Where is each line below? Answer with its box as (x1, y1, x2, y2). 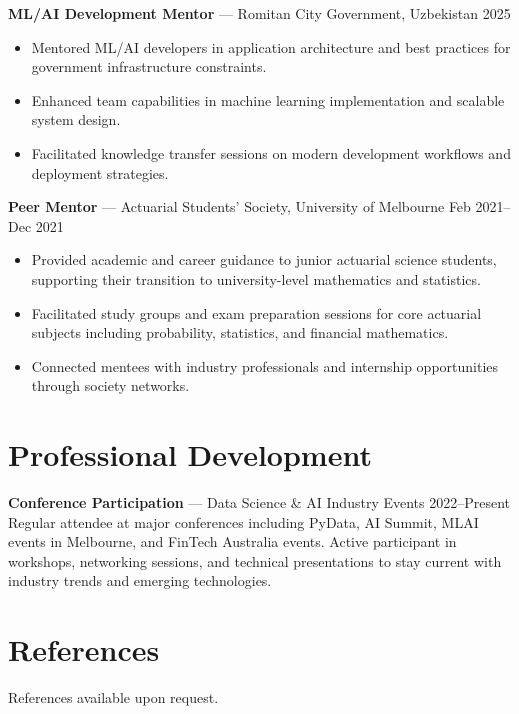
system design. (31, 109, 121, 130)
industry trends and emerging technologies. (8, 570, 272, 591)
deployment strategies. (31, 162, 169, 183)
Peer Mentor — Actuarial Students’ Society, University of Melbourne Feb (8, 196, 471, 217)
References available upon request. (8, 687, 219, 708)
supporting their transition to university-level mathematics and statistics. (31, 268, 481, 289)
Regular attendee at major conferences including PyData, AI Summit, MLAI (8, 511, 479, 532)
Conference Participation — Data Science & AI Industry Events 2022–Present (8, 492, 511, 513)
